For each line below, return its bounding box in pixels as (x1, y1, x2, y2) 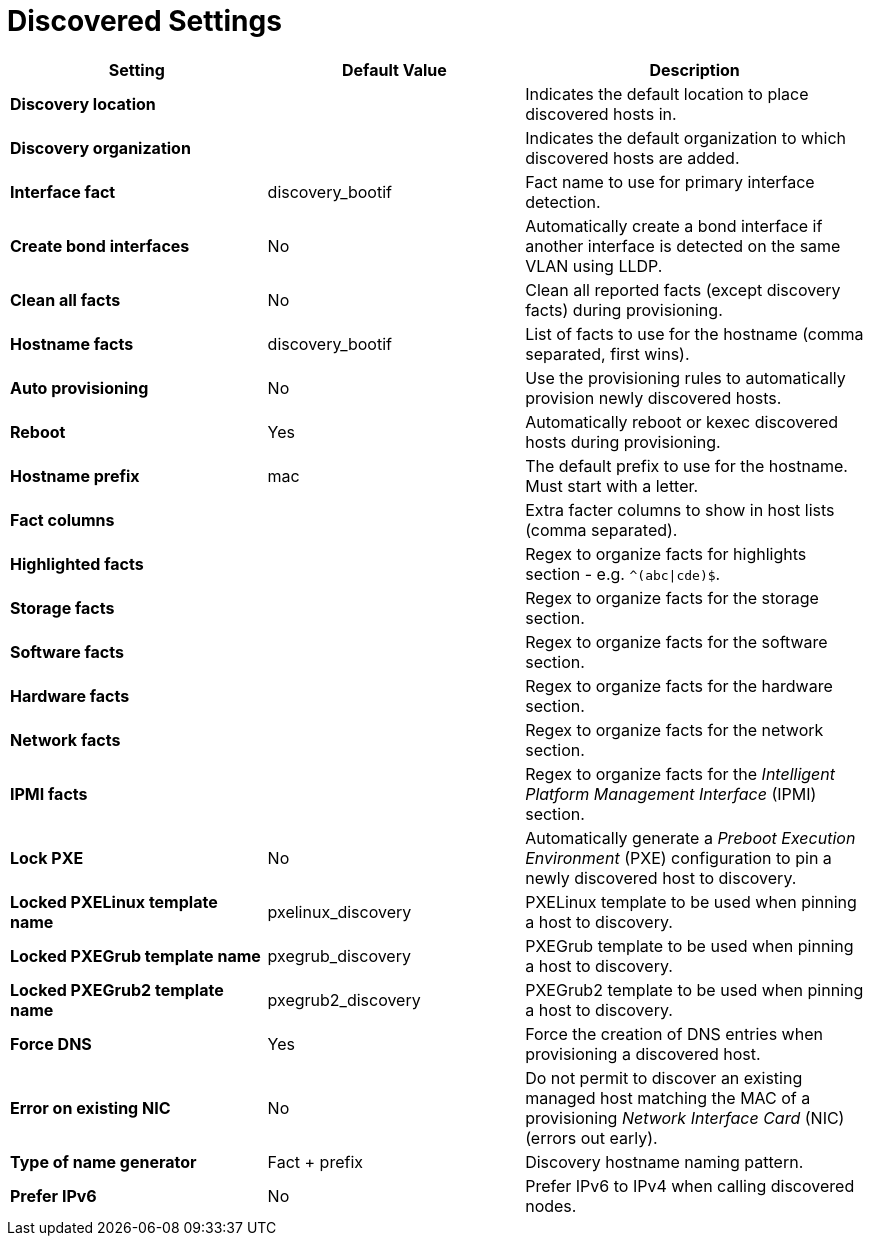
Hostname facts (10, 333, 134, 354)
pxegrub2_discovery (267, 989, 421, 1010)
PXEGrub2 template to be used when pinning (525, 979, 864, 1000)
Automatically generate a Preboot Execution (525, 827, 856, 848)
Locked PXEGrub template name (10, 945, 261, 966)
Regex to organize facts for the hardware (525, 675, 833, 696)
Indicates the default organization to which (525, 127, 847, 148)
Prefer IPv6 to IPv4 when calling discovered (525, 1175, 855, 1196)
